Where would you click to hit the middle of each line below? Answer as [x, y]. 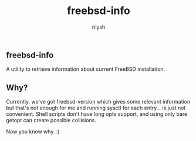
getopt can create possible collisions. [51, 121]
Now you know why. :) [33, 132]
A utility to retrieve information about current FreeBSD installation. [86, 69]
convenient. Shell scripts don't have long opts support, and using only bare [97, 114]
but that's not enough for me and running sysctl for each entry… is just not [96, 108]
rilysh [99, 27]
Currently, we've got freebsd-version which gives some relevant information [98, 102]
